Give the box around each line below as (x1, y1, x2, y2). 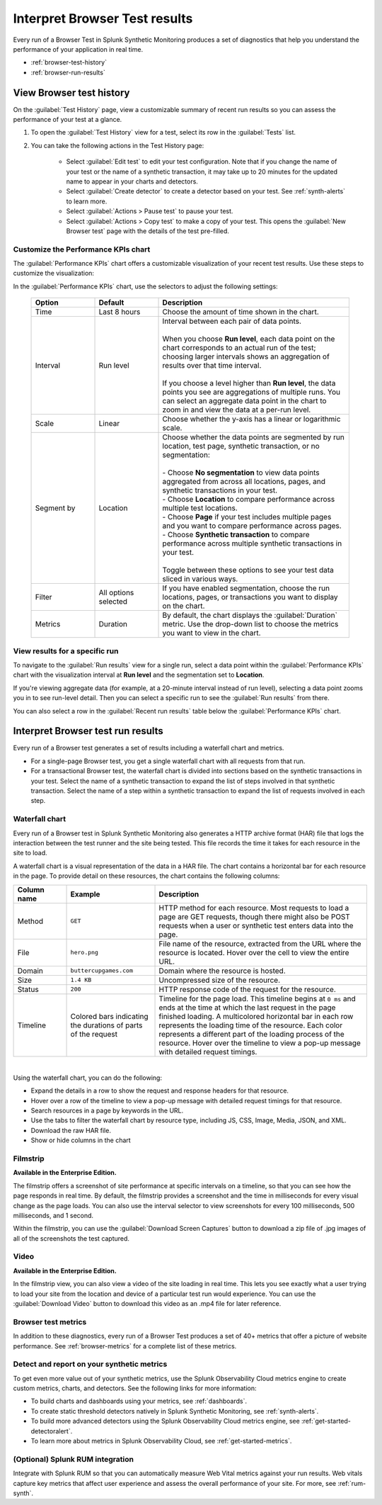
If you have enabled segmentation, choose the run (162, 583, 330, 593)
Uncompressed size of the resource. (158, 975, 281, 985)
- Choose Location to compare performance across (162, 495, 335, 505)
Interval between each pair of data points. (162, 316, 302, 326)
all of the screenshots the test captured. (13, 1234, 130, 1243)
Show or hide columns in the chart (30, 1136, 131, 1144)
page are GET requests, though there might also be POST (158, 911, 350, 921)
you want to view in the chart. (162, 628, 261, 638)
